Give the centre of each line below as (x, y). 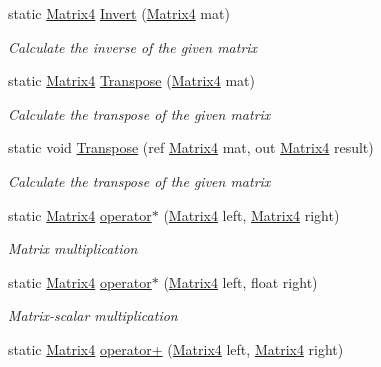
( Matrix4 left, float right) (240, 281)
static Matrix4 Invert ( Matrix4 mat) (119, 13)
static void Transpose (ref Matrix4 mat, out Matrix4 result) (191, 147)
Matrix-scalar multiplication (93, 315)
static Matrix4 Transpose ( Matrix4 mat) (131, 80)
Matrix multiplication (73, 248)
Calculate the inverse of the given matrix (133, 46)
